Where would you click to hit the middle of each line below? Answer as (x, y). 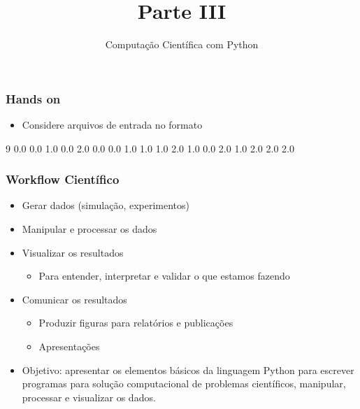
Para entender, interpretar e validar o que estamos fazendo (164, 276)
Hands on (33, 98)
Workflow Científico (63, 179)
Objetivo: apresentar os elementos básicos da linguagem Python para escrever (188, 369)
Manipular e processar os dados (89, 229)
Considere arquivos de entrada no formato (112, 125)
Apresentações (69, 346)
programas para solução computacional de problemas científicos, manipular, (184, 383)
